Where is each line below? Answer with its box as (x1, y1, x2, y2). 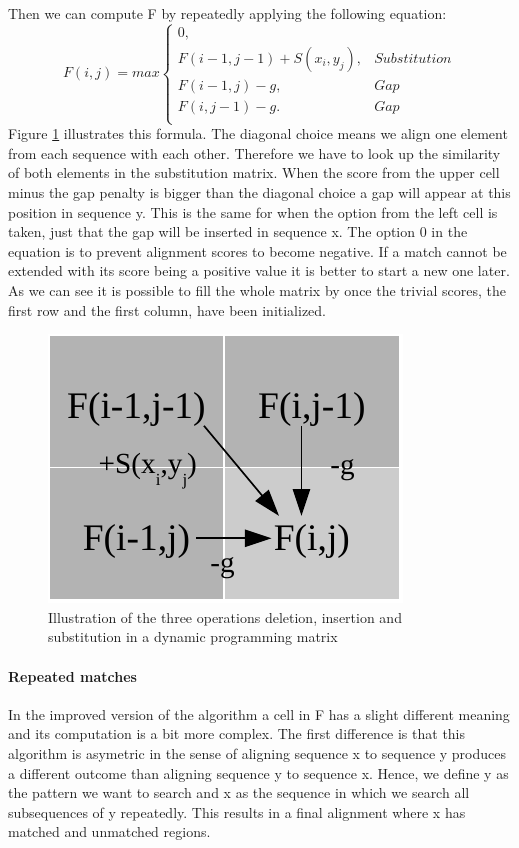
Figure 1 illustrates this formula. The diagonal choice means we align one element (8, 123, 508, 144)
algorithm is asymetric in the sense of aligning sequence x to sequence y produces (8, 742, 506, 763)
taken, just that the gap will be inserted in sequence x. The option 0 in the (8, 221, 468, 242)
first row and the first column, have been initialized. (8, 299, 327, 320)
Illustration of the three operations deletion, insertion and (48, 606, 402, 627)
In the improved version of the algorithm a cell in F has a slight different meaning (8, 703, 510, 724)
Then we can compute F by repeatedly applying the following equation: (8, 3, 447, 23)
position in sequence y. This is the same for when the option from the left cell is (8, 201, 498, 222)
